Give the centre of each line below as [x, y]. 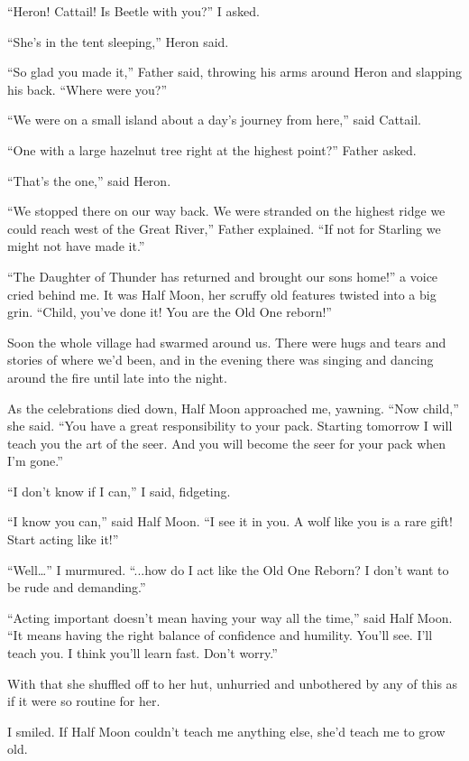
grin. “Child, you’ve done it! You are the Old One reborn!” [170, 312]
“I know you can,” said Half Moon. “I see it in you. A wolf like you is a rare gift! [230, 521]
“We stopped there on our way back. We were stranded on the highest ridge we [226, 211]
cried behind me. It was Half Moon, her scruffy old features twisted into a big [222, 294]
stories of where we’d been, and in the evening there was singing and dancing [221, 360]
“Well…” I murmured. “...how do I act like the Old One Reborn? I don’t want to [228, 569]
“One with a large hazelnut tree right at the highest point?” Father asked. [212, 149]
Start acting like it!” [63, 539]
